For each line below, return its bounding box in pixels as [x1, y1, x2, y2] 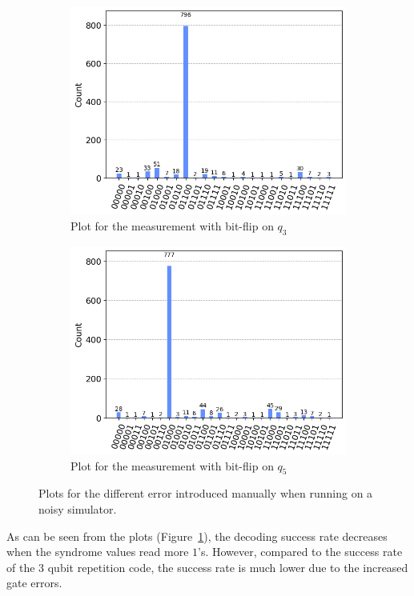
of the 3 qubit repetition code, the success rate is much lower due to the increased [6, 558, 408, 575]
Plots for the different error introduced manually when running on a [38, 485, 373, 502]
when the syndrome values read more [6, 543, 189, 560]
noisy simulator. [38, 500, 117, 517]
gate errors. [6, 574, 62, 591]
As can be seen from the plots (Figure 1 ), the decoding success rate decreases [6, 527, 388, 544]
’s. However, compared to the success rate [198, 543, 403, 560]
